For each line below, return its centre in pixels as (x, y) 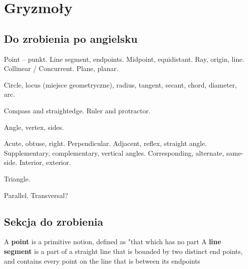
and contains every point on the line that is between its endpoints (102, 260)
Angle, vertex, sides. (34, 127)
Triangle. (17, 178)
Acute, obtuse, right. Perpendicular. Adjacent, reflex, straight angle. (105, 143)
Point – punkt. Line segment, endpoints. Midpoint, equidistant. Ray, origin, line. (124, 59)
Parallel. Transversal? (36, 195)
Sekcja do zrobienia (54, 221)
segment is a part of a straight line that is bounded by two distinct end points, (123, 251)
